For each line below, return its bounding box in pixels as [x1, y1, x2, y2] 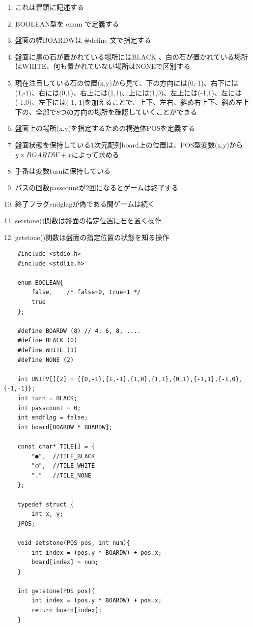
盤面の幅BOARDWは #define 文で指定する [15, 35, 151, 45]
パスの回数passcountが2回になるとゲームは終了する [15, 182, 179, 192]
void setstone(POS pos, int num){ [17, 539, 130, 546]
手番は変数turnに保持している [15, 166, 111, 176]
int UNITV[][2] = [17, 375, 74, 383]
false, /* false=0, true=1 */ [31, 289, 141, 296]
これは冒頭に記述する [15, 2, 84, 12]
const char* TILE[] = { [17, 443, 95, 450]
